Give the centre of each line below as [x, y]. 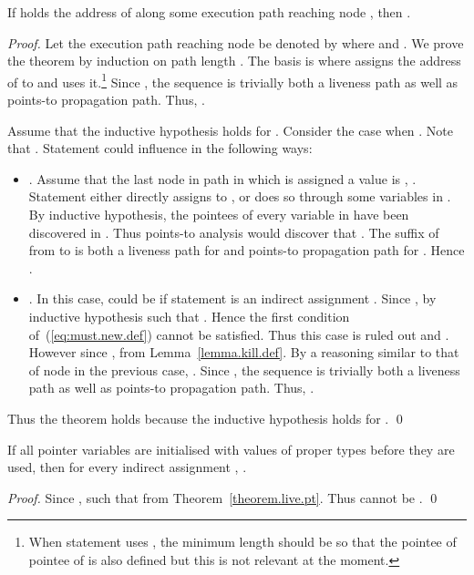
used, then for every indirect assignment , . [127, 467]
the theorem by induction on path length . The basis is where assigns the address [234, 61]
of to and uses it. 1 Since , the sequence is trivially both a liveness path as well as [233, 80]
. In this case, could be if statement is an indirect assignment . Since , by [232, 298]
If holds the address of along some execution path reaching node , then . [209, 12]
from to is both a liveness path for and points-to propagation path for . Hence [247, 250]
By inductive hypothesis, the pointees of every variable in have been [219, 214]
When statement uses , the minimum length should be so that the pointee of [242, 542]
